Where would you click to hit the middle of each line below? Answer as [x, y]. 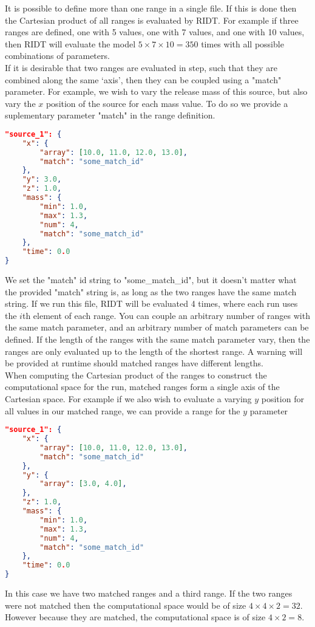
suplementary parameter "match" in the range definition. [110, 115]
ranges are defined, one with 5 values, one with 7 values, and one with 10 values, [155, 32]
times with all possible [242, 43]
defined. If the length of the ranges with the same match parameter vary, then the [157, 339]
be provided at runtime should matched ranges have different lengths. [134, 363]
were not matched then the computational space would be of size [126, 605]
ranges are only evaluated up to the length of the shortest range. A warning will [154, 351]
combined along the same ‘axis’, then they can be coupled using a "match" [143, 79]
